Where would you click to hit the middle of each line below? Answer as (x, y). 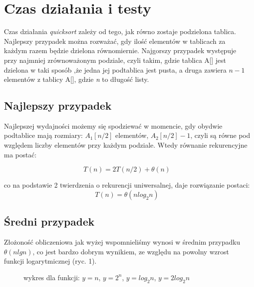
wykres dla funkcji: (52, 277)
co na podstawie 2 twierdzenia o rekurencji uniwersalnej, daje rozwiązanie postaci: (127, 185)
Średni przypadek (49, 221)
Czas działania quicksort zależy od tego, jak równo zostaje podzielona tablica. (120, 31)
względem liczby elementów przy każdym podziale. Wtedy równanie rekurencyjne (126, 145)
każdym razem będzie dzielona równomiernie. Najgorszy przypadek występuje (120, 50)
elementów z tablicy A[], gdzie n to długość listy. (76, 79)
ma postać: (20, 154)
